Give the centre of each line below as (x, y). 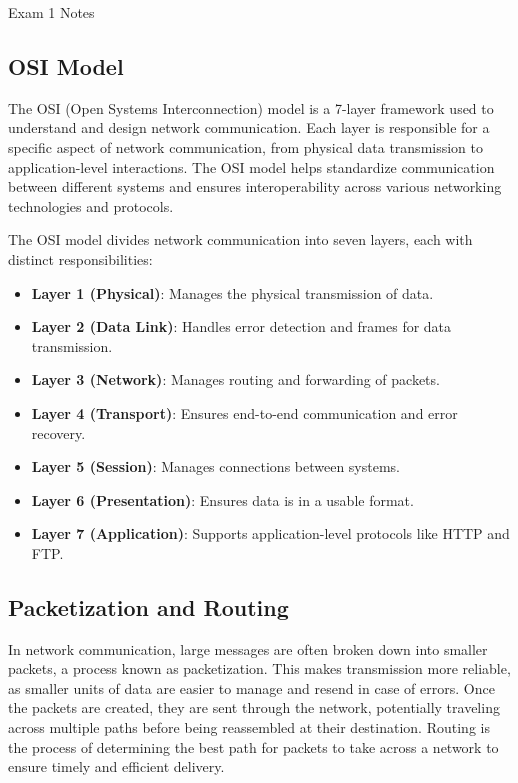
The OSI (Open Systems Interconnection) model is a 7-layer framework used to (251, 107)
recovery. (58, 432)
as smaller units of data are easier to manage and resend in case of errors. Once (251, 687)
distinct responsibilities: (80, 258)
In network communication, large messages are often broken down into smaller (248, 648)
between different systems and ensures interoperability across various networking (255, 186)
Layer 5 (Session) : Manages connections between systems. (215, 466)
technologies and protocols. (91, 205)
